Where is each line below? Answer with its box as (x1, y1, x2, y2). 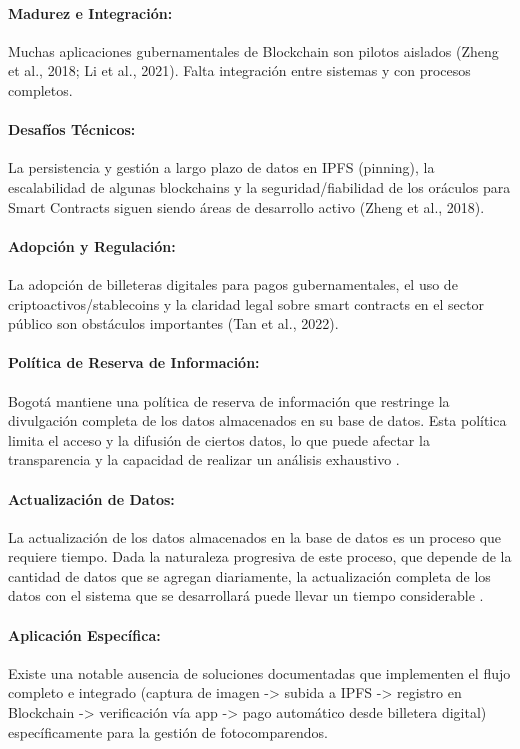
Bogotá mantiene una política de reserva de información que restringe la (8, 390, 450, 411)
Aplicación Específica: (8, 624, 161, 645)
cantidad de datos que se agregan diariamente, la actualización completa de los (8, 565, 491, 586)
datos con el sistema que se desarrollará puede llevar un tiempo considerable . (8, 585, 484, 606)
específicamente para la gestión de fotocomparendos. (8, 721, 328, 742)
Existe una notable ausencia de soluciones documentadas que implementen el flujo (8, 662, 511, 683)
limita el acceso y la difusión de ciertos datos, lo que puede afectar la (8, 429, 430, 450)
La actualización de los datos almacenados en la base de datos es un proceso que (8, 526, 502, 547)
